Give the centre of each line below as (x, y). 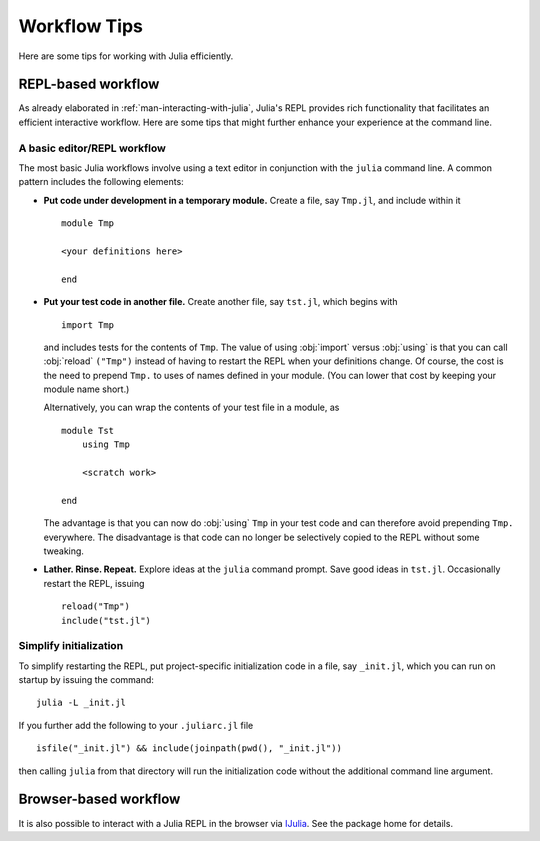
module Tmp (88, 223)
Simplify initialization (71, 646)
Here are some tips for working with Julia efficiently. (126, 56)
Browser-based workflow (99, 799)
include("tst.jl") (106, 620)
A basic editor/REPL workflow (92, 148)
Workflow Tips (81, 26)
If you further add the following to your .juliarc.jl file (136, 725)
